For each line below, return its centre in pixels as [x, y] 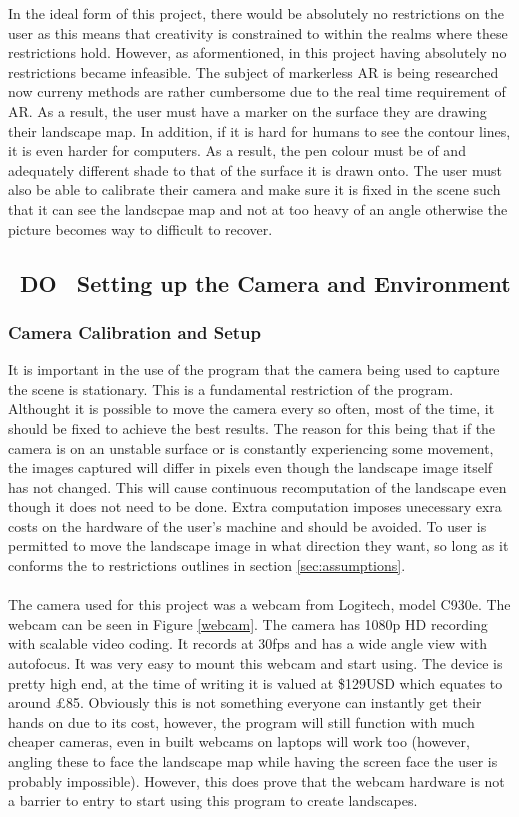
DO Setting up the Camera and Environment [265, 282]
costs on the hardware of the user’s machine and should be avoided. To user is [247, 525]
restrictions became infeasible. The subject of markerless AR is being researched [253, 71]
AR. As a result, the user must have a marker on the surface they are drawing [247, 110]
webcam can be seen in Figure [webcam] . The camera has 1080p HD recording [248, 623]
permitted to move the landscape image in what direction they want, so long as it [258, 545]
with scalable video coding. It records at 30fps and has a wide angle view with [248, 643]
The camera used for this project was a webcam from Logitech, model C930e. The [259, 604]
